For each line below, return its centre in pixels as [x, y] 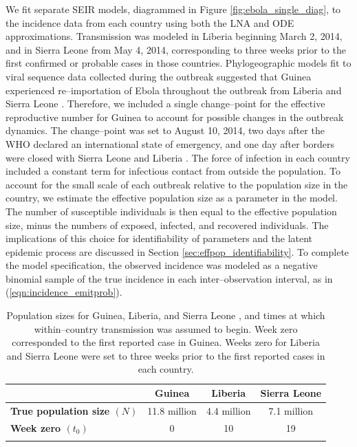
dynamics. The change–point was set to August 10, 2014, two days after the [165, 130]
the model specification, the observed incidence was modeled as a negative [162, 265]
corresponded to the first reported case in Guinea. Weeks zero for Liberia [166, 342]
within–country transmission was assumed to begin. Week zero [166, 328]
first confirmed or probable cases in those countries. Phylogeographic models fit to [178, 63]
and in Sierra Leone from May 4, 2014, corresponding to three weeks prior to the [176, 49]
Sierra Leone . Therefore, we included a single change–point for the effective [165, 103]
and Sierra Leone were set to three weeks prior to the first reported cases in [166, 355]
